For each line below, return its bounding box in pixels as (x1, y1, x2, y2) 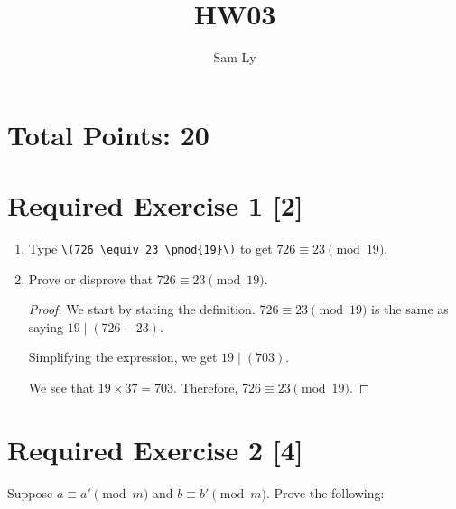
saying (28, 317, 63, 336)
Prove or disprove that (28, 269, 154, 288)
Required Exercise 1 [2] (7, 187, 303, 224)
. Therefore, (173, 378, 238, 397)
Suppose (7, 483, 53, 502)
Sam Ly (213, 48, 256, 67)
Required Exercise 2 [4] (7, 430, 303, 467)
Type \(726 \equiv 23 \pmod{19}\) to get (28, 239, 273, 258)
